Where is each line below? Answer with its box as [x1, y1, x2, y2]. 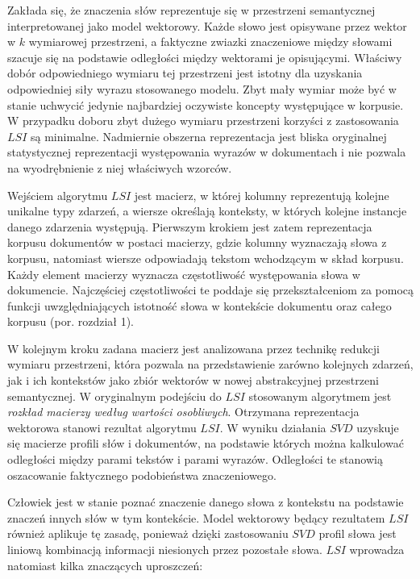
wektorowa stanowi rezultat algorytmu [7, 419, 197, 435]
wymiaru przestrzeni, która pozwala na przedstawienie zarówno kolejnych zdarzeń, [7, 356, 414, 373]
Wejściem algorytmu [7, 186, 108, 203]
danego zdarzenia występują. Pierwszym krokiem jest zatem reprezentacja [7, 218, 372, 235]
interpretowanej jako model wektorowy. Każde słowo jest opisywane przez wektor [7, 17, 407, 34]
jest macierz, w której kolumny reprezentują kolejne [134, 186, 389, 203]
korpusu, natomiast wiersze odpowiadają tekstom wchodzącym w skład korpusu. [7, 249, 404, 266]
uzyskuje [356, 419, 399, 435]
